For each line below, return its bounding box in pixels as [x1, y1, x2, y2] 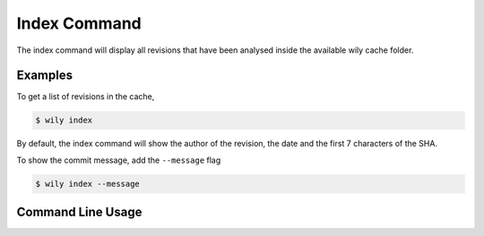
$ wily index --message [35, 179, 141, 189]
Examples [16, 68, 73, 83]
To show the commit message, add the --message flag [16, 155, 221, 165]
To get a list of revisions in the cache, [16, 91, 155, 102]
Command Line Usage [16, 205, 143, 220]
